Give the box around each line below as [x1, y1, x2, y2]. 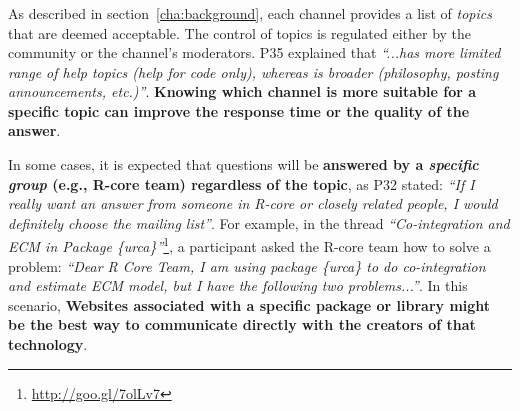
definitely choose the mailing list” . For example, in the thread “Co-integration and [8, 212, 510, 233]
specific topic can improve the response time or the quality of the [8, 100, 470, 121]
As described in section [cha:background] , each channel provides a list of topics [8, 2, 492, 23]
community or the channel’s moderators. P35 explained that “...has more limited [8, 42, 501, 63]
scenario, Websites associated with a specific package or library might [8, 294, 491, 315]
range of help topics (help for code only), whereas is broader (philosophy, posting [8, 61, 499, 82]
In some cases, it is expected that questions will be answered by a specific [8, 154, 479, 175]
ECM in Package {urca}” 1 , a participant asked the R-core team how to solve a [8, 233, 491, 257]
